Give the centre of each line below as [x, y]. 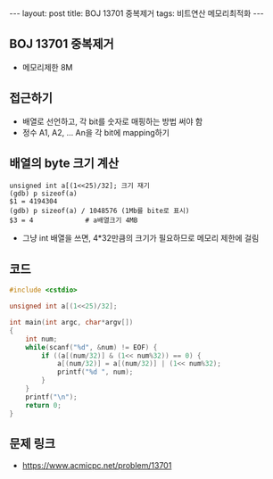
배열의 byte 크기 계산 [64, 164]
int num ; [41, 339]
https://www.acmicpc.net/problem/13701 [97, 466]
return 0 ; [44, 405]
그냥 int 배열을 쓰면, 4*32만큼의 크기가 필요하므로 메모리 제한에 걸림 [141, 238]
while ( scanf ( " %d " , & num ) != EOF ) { [91, 347]
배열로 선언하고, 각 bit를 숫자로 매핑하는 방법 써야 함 [112, 121]
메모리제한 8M [47, 67]
